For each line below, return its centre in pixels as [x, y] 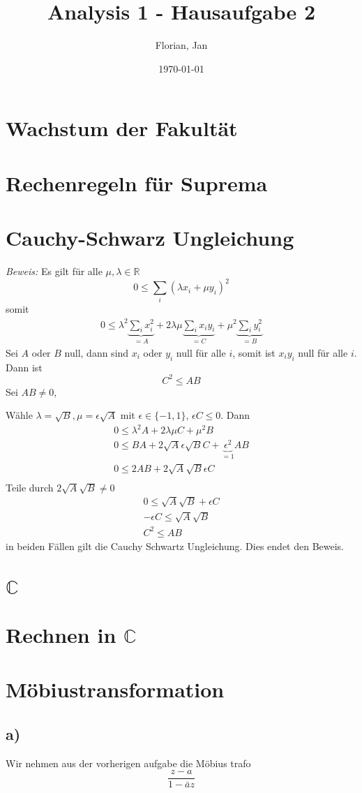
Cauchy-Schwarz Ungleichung [150, 238]
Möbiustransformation [115, 689]
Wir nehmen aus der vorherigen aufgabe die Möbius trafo [128, 763]
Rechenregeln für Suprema [137, 183]
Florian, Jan [181, 45]
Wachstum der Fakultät [122, 128]
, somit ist [254, 352]
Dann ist [24, 367]
